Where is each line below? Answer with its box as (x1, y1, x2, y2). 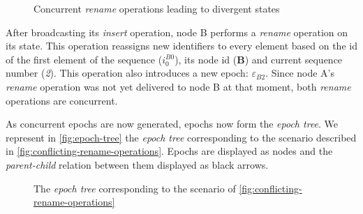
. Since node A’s (265, 66, 334, 80)
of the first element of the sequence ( (6, 52, 163, 66)
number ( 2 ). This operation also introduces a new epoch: (6, 66, 249, 80)
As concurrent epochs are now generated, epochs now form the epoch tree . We (6, 116, 339, 131)
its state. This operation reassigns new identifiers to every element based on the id (6, 38, 357, 53)
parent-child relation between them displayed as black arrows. (6, 157, 269, 171)
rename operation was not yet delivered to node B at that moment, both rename (6, 79, 351, 93)
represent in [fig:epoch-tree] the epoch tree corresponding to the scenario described (6, 130, 357, 144)
